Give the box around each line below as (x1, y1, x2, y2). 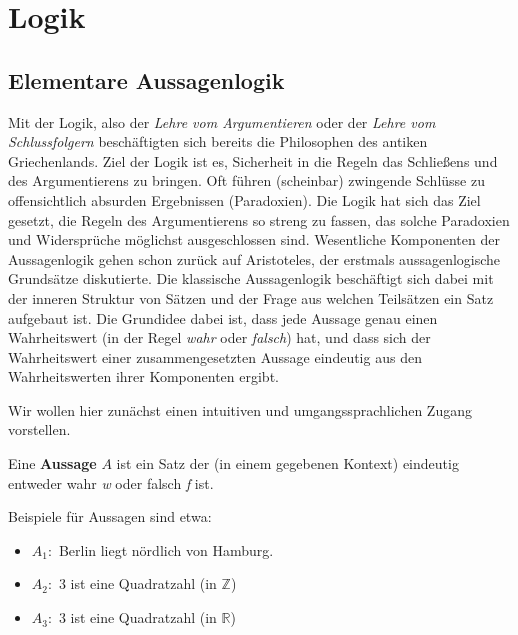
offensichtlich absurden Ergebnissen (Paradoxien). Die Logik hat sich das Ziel (8, 189, 481, 210)
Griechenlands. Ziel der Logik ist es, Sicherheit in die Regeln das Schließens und (8, 150, 498, 171)
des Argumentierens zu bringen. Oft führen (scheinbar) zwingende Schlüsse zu (8, 170, 485, 191)
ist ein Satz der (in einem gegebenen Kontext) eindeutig (116, 453, 459, 474)
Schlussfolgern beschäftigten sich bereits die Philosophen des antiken (8, 131, 428, 152)
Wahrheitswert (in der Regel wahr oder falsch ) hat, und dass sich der (8, 327, 431, 348)
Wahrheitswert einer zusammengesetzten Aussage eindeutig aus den (8, 346, 422, 367)
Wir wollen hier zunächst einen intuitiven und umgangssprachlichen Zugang (8, 399, 472, 420)
